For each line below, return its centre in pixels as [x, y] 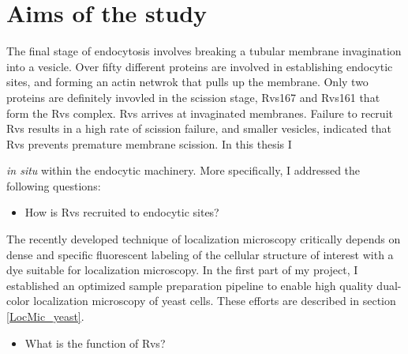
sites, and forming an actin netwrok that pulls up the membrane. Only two [187, 82]
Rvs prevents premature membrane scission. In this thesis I [149, 143]
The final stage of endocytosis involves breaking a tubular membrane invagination [204, 51]
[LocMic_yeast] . [45, 316]
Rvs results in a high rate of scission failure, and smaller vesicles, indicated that [199, 128]
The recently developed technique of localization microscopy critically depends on [204, 239]
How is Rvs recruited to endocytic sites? [122, 212]
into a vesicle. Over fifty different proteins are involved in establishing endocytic [200, 66]
